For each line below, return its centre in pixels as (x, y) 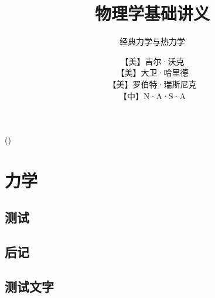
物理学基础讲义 (152, 13)
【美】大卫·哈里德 (152, 72)
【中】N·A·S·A (152, 95)
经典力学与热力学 (152, 41)
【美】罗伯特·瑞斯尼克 (152, 84)
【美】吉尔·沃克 (152, 61)
